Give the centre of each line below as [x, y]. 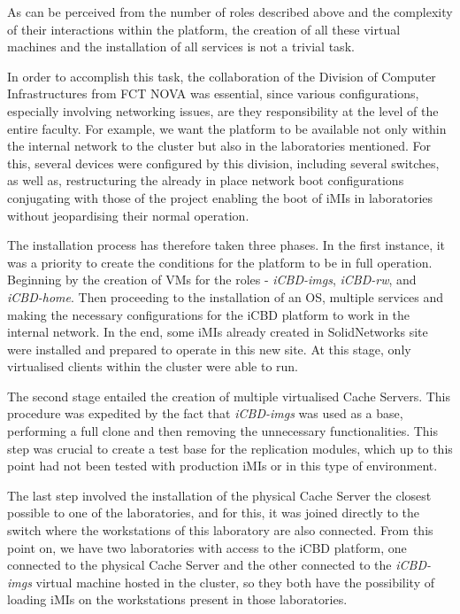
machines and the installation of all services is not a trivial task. [181, 47]
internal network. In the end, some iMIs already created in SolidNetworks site [218, 332]
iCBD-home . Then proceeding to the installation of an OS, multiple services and [226, 296]
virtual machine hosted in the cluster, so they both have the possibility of [235, 582]
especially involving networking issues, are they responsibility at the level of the [223, 110]
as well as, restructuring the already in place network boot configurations [206, 180]
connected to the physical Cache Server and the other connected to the [199, 565]
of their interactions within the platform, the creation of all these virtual [204, 29]
